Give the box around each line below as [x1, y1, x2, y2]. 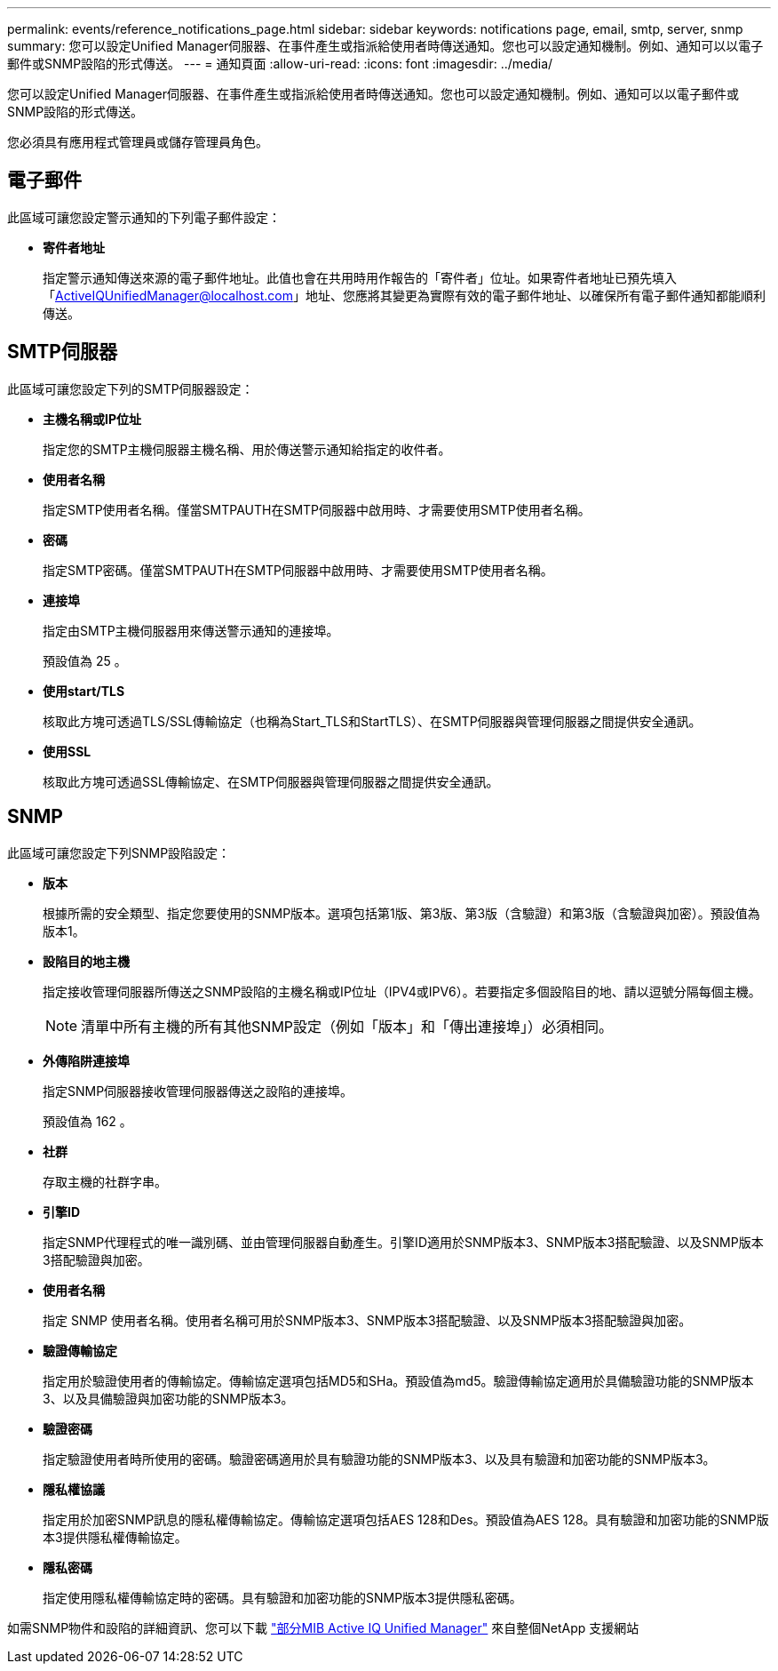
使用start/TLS [43, 683, 125, 699]
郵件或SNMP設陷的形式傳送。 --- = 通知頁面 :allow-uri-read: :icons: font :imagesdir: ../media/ [7, 56, 553, 71]
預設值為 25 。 [43, 652, 127, 668]
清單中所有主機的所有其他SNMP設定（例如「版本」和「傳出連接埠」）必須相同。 [81, 1017, 614, 1035]
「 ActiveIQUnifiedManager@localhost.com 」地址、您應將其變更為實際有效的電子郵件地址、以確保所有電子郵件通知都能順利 [43, 287, 766, 303]
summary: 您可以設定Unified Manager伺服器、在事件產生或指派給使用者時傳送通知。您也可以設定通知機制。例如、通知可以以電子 [7, 38, 764, 53]
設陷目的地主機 [43, 953, 130, 969]
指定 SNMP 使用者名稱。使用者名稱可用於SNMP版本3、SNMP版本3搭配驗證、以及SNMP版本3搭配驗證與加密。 [43, 1312, 692, 1328]
